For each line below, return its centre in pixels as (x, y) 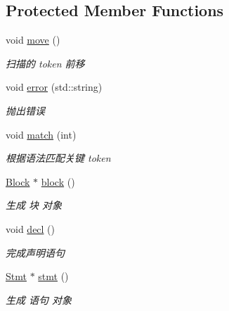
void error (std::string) (54, 87)
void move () (33, 40)
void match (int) (41, 134)
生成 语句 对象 (39, 299)
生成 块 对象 (34, 205)
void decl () (31, 228)
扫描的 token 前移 (45, 63)
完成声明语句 (35, 252)
